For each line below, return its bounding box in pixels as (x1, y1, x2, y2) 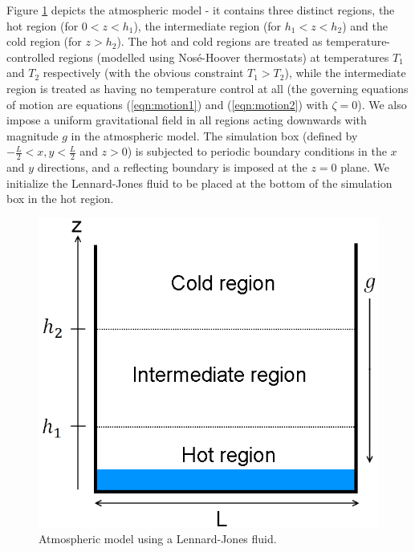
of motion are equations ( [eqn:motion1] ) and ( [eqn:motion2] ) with (6, 95, 328, 112)
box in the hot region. (6, 190, 114, 207)
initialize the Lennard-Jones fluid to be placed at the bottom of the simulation (6, 174, 393, 191)
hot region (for (6, 17, 79, 34)
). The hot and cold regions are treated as (116, 33, 323, 50)
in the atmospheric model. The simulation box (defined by (71, 127, 358, 144)
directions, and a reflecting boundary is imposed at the (37, 159, 307, 176)
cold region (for (6, 33, 82, 50)
